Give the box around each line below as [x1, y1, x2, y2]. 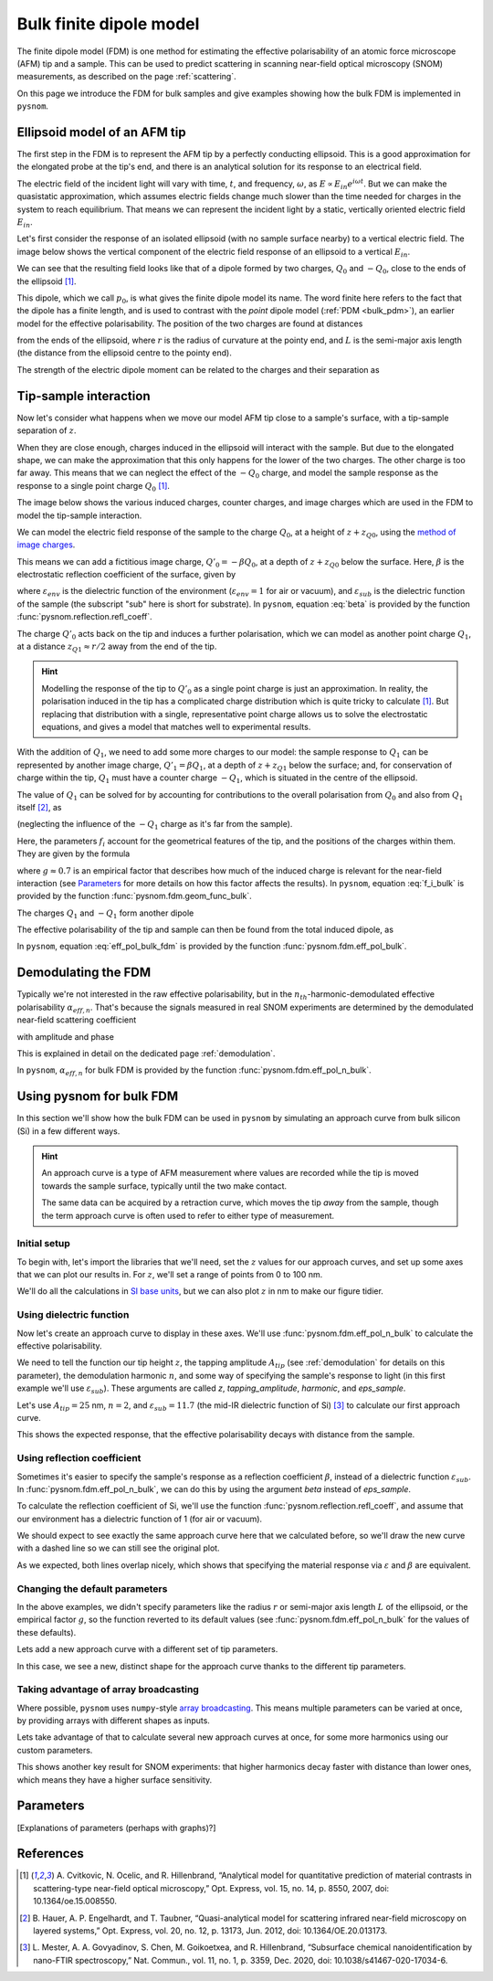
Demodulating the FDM [16, 965, 151, 980]
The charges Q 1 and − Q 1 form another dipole [16, 907, 194, 920]
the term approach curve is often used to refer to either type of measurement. [41, 1210, 335, 1221]
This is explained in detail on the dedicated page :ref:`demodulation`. [16, 1047, 276, 1059]
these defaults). [16, 1626, 77, 1637]
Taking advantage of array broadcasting [16, 1683, 200, 1696]
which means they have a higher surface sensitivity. [16, 1774, 213, 1785]
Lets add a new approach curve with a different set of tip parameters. [16, 1644, 278, 1655]
